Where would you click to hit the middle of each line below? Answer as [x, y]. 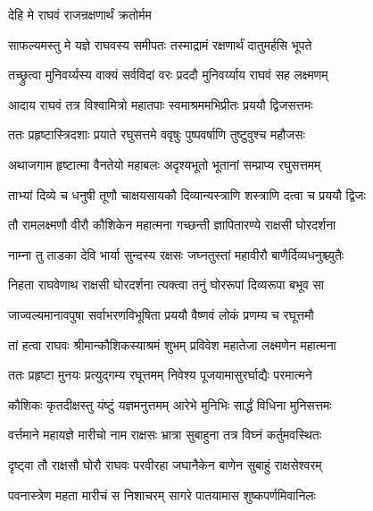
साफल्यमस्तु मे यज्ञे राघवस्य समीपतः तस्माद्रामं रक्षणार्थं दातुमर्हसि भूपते [160, 44]
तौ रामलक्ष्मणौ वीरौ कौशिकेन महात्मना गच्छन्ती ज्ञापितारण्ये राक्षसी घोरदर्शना [172, 225]
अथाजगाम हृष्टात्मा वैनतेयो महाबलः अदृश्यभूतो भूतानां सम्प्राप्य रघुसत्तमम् [165, 164]
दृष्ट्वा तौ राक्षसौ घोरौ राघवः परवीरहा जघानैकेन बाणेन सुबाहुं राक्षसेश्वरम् [165, 464]
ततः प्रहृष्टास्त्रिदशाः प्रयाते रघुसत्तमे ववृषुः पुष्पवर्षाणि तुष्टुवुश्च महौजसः [157, 134]
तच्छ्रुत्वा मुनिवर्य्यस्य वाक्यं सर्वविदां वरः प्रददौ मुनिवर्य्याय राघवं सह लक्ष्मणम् [168, 75]
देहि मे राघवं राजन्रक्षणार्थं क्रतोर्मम [80, 14]
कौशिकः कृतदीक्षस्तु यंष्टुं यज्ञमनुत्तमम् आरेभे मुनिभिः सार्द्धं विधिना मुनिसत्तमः [170, 404]
